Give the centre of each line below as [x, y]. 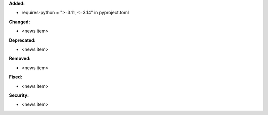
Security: [19, 95]
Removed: [20, 58]
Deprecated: [22, 40]
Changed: [20, 22]
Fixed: [16, 77]
